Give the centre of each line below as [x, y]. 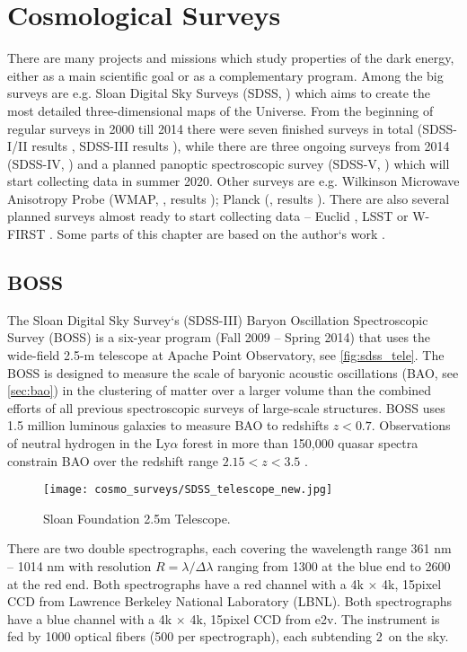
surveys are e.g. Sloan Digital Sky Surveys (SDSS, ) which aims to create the [219, 93]
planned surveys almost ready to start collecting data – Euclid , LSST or [208, 216]
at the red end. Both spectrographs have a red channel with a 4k [185, 583]
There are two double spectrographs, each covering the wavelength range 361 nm [229, 548]
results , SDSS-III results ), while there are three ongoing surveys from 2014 [241, 146]
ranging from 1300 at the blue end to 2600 [334, 566]
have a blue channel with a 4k [90, 618]
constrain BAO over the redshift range [113, 460]
